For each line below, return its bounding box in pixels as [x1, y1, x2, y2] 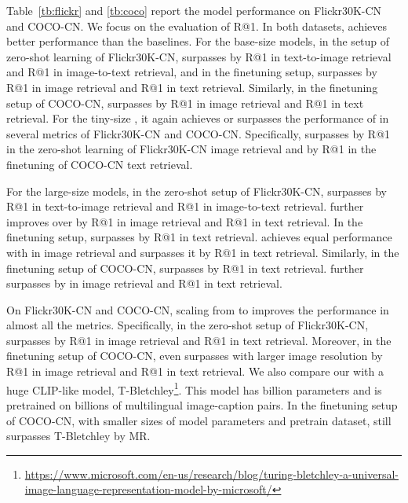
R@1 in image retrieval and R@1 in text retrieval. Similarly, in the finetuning [6, 79, 378, 95]
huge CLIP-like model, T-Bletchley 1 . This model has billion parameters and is [6, 379, 382, 398]
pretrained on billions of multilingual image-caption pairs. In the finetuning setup [6, 396, 398, 413]
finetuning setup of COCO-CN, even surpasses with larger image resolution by [6, 347, 383, 364]
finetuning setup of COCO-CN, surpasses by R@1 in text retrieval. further [6, 259, 364, 276]
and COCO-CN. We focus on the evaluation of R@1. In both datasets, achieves [6, 17, 388, 34]
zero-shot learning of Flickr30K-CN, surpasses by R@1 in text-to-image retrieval [6, 48, 392, 64]
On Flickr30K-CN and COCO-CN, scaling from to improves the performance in [6, 301, 389, 318]
